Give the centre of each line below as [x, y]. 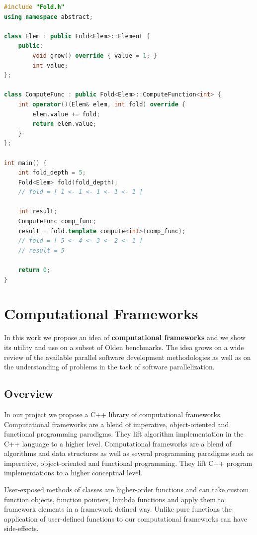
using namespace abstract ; [49, 17]
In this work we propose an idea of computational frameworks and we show [125, 337]
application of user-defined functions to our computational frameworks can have [126, 518]
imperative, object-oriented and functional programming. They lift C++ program [128, 463]
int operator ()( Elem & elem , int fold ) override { [102, 104]
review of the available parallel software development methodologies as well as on [128, 357]
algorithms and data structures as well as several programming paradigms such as [129, 453]
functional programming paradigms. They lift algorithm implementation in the [124, 434]
